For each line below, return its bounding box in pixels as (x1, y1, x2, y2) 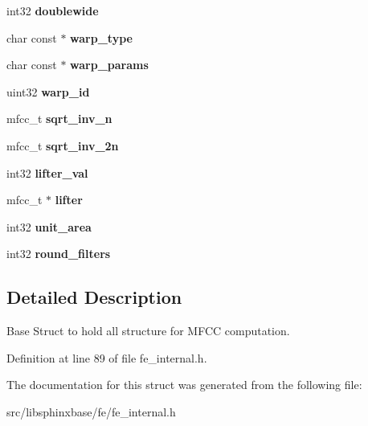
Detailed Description (6, 285, 182, 309)
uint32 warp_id (6, 83, 90, 100)
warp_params (70, 56, 149, 73)
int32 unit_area (6, 218, 92, 235)
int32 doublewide (6, 2, 99, 18)
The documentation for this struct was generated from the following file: (6, 376, 362, 393)
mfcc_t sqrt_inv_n (6, 110, 112, 127)
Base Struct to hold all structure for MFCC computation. (6, 322, 290, 339)
